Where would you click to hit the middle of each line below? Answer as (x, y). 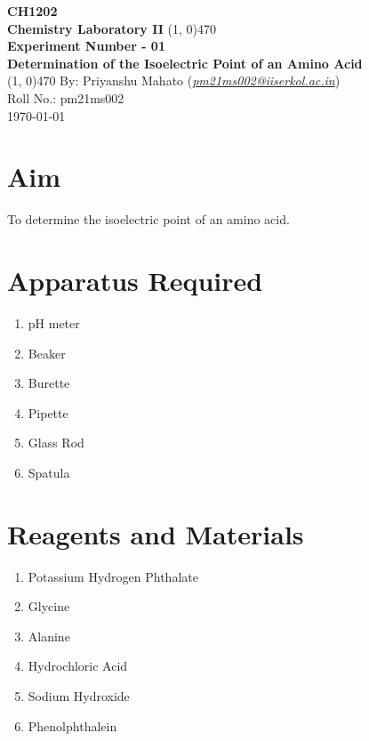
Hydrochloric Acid (78, 666)
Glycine (49, 606)
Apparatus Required (135, 281)
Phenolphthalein (72, 725)
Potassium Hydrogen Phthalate (113, 576)
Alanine (49, 636)
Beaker (47, 353)
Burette (49, 383)
